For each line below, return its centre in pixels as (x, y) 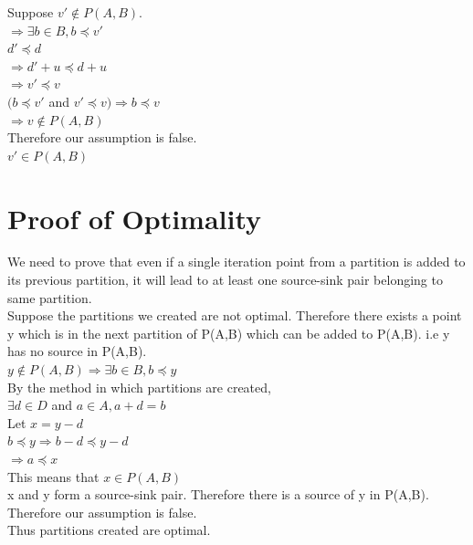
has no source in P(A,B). (77, 351)
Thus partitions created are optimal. (109, 530)
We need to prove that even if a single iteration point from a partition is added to (236, 262)
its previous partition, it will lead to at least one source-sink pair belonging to (225, 280)
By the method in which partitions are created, (139, 387)
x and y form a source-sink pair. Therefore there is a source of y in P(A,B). (218, 494)
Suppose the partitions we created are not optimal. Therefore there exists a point (235, 315)
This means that (53, 476)
